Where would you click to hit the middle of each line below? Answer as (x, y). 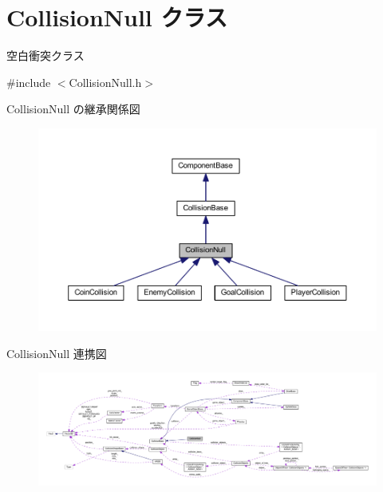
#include (29, 82)
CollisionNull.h (105, 82)
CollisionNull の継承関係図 (73, 109)
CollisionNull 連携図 (57, 353)
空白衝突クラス (45, 55)
